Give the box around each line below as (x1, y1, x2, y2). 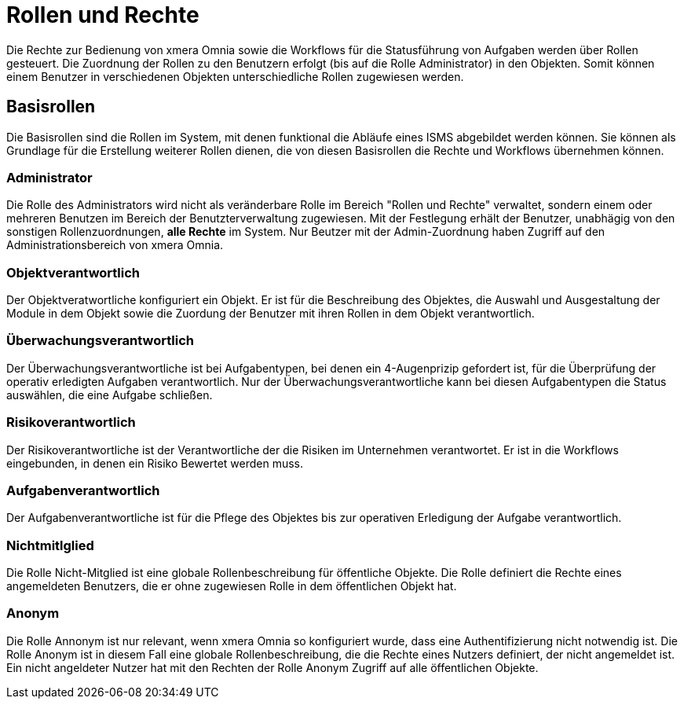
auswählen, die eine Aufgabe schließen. (6, 387, 213, 402)
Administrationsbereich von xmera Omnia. (6, 238, 224, 252)
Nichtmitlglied (6, 537, 94, 553)
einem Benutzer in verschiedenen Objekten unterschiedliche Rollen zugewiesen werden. (6, 69, 464, 83)
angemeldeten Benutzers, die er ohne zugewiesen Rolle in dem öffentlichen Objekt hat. (6, 579, 457, 593)
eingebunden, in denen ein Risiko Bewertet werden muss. (6, 456, 304, 470)
